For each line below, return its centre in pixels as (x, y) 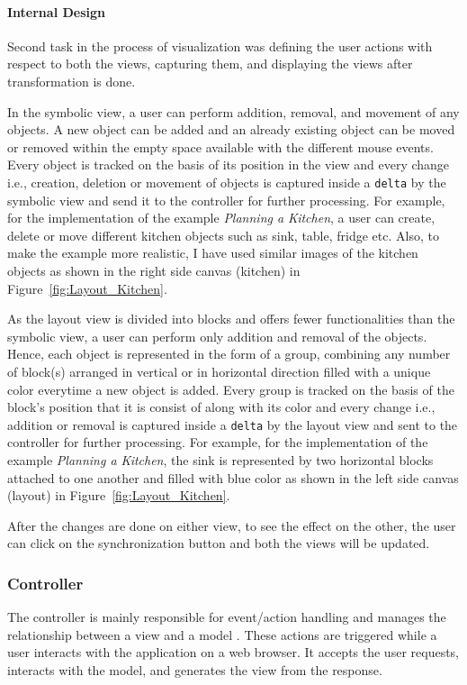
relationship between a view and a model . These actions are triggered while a (222, 634)
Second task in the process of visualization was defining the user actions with (220, 46)
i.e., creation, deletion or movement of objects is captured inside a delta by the (227, 182)
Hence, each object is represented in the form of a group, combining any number (229, 354)
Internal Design (57, 11)
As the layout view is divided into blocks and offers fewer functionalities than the (231, 319)
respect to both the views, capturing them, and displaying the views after (210, 64)
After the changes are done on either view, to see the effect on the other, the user (232, 525)
